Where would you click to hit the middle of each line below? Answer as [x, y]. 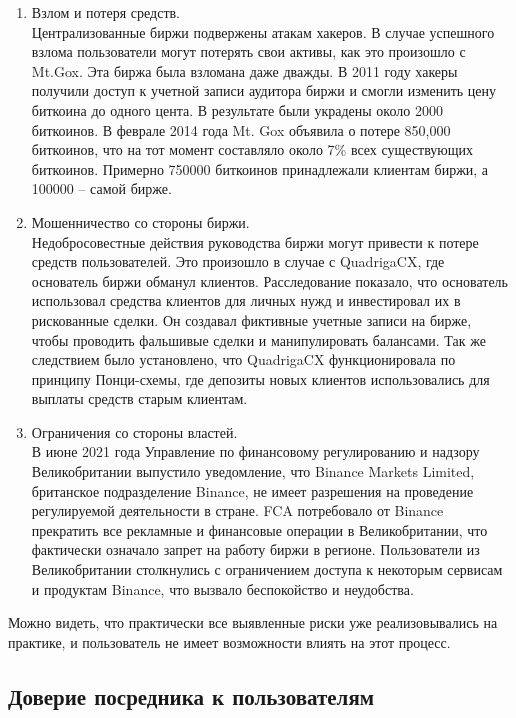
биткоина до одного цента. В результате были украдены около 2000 [237, 109]
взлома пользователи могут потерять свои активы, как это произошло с [248, 51]
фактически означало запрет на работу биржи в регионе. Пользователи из [255, 549]
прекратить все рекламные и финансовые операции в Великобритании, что [259, 529]
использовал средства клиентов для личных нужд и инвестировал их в [246, 300]
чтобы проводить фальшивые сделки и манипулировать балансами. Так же [258, 339]
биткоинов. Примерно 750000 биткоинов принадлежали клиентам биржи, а [260, 168]
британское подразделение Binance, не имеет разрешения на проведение [252, 490]
